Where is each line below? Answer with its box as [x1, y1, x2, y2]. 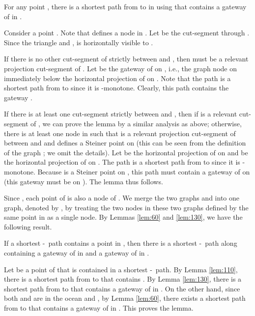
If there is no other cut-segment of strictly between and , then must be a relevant [4, 54, 249, 64]
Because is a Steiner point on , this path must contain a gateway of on [37, 166, 250, 176]
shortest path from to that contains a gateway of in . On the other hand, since [4, 283, 240, 293]
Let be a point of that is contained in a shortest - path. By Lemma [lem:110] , [4, 264, 238, 274]
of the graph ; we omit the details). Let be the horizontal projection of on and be [4, 147, 248, 157]
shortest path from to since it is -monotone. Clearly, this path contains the [4, 83, 229, 93]
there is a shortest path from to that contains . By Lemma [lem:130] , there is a [4, 274, 242, 284]
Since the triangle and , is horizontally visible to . [4, 37, 153, 47]
